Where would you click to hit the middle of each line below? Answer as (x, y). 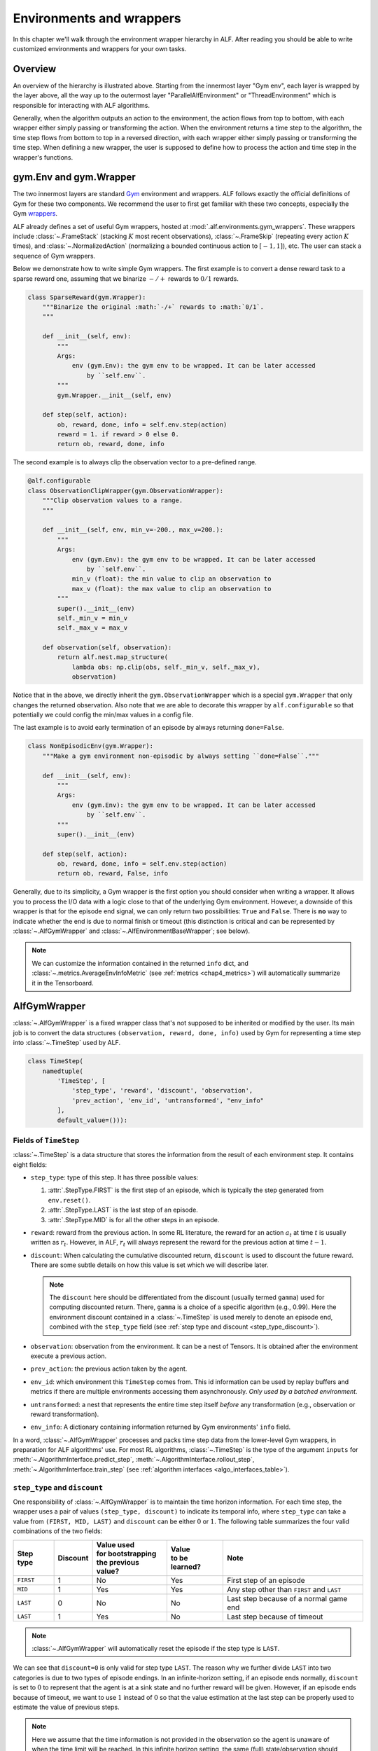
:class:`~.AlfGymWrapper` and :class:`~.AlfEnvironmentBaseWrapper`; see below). (132, 931)
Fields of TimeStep (46, 1140)
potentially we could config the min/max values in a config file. (103, 715)
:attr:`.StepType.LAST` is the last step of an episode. (123, 1210)
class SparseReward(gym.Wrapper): (87, 297)
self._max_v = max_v (92, 628)
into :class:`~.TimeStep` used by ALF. (67, 1043)
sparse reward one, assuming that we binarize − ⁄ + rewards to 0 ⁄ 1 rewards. (126, 278)
